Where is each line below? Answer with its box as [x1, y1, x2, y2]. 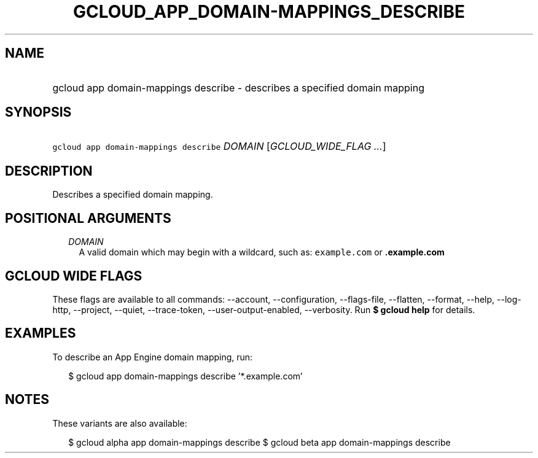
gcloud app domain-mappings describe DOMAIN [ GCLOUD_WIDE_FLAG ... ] [52, 140, 386, 153]
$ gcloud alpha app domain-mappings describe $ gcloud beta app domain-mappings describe [68, 437, 451, 448]
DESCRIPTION [5, 163, 93, 179]
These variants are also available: [52, 417, 187, 429]
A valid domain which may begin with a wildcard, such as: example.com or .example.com [79, 247, 445, 258]
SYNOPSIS [5, 104, 72, 120]
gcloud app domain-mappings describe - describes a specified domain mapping [52, 81, 424, 94]
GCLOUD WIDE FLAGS [5, 268, 142, 284]
